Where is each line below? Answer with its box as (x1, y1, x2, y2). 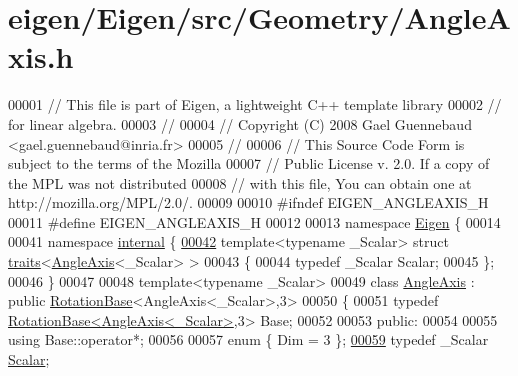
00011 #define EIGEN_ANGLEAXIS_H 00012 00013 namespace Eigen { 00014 (8, 211, 501, 232)
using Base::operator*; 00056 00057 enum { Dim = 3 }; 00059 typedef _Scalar (8, 329, 489, 350)
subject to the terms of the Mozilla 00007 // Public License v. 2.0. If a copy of (8, 153, 490, 174)
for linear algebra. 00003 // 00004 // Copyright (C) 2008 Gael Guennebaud (8, 113, 472, 134)
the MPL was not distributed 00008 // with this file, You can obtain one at (8, 172, 472, 193)
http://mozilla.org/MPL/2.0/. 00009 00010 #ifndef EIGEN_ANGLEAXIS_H (8, 192, 489, 213)
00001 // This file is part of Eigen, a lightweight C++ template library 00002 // (8, 94, 502, 115)
